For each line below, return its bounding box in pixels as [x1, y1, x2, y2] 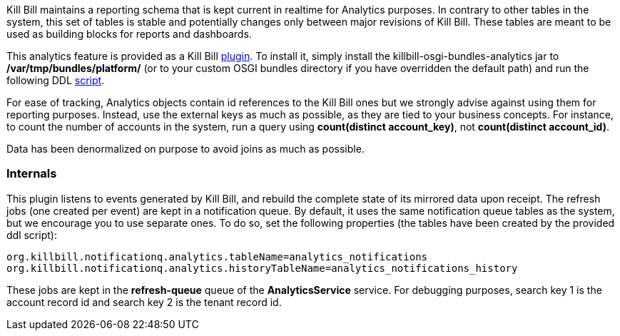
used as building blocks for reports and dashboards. [6, 28, 252, 40]
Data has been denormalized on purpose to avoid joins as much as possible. [6, 143, 365, 155]
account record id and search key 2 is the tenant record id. [6, 295, 282, 308]
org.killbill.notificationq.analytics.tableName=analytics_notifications [6, 250, 428, 263]
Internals [6, 166, 57, 181]
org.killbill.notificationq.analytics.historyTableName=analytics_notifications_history [6, 262, 518, 274]
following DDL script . [6, 74, 105, 86]
